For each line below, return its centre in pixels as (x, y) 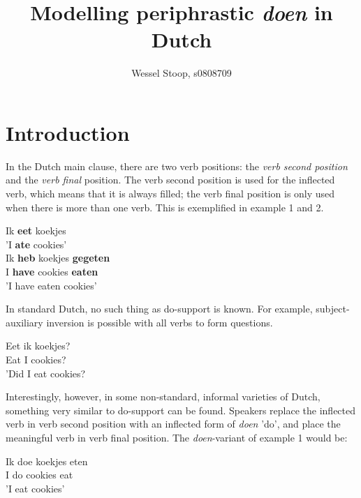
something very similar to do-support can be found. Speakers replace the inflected (181, 410)
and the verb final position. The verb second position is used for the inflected (170, 180)
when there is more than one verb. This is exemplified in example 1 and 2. (165, 207)
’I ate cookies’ (36, 244)
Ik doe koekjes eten (47, 461)
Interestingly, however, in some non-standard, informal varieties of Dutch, (163, 397)
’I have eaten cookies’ (51, 285)
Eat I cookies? (36, 359)
